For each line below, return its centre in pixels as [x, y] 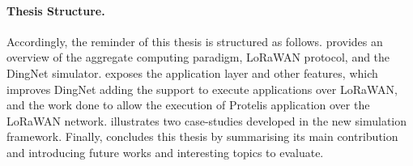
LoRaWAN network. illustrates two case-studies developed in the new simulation [207, 120]
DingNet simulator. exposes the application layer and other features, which [192, 72]
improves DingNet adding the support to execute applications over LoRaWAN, [202, 89]
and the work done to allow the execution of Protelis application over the [188, 105]
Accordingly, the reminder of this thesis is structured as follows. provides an [195, 41]
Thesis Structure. [56, 10]
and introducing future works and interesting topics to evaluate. [165, 152]
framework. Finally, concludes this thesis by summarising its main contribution [202, 136]
